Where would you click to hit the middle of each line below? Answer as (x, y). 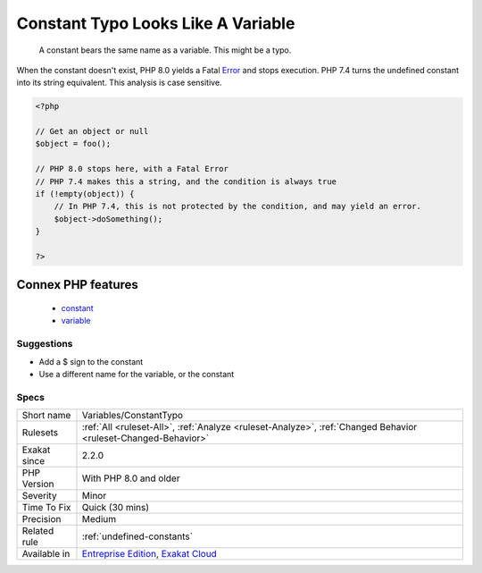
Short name (46, 416)
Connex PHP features (77, 285)
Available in (46, 554)
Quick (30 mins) (116, 508)
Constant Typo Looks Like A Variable (156, 23)
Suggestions (45, 344)
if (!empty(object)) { (85, 194)
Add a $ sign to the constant (91, 361)
